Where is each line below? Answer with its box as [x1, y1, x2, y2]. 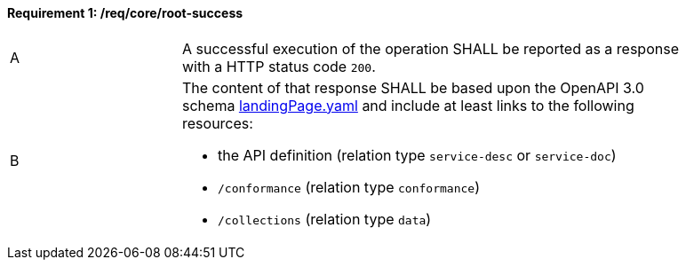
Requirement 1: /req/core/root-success [7, 5, 243, 20]
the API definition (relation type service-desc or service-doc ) [218, 145, 617, 164]
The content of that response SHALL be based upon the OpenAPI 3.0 [182, 78, 644, 97]
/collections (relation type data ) [218, 209, 432, 228]
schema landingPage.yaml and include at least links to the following [182, 96, 634, 114]
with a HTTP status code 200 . [182, 57, 376, 75]
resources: [182, 114, 253, 132]
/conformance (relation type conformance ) [218, 177, 480, 196]
